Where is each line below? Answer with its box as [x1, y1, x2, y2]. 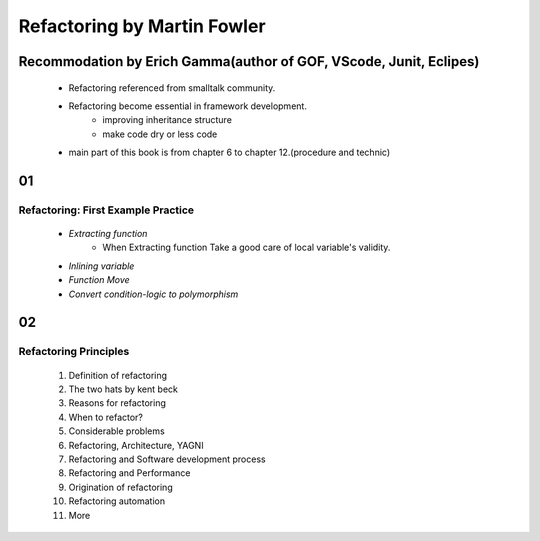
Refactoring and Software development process [68, 453, 266, 465]
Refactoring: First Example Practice [18, 203, 195, 217]
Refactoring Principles [18, 345, 130, 359]
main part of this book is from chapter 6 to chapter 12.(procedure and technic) [68, 146, 391, 159]
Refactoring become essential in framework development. [68, 100, 307, 112]
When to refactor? [68, 411, 144, 423]
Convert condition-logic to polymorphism [68, 288, 239, 300]
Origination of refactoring [68, 481, 174, 493]
